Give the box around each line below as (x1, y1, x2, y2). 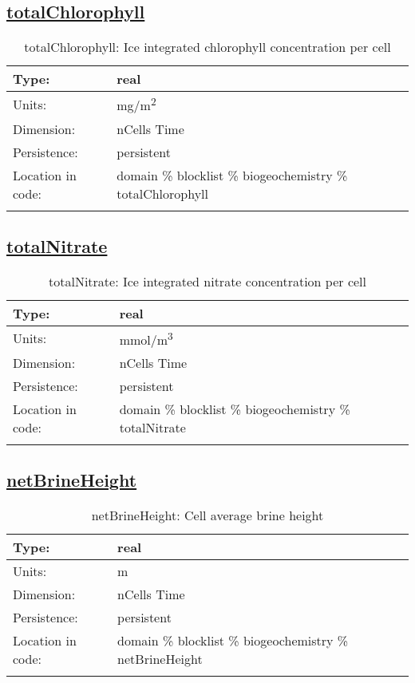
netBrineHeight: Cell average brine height (91, 506, 324, 525)
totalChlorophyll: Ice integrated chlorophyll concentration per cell (24, 38, 391, 57)
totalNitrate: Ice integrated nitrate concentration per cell (48, 271, 366, 290)
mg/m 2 (117, 93, 156, 115)
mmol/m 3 (119, 327, 173, 349)
